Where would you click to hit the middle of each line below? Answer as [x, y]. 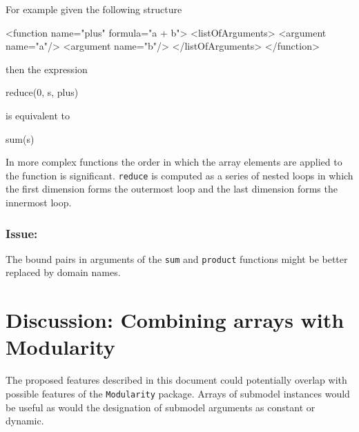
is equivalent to [38, 115]
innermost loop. [39, 202]
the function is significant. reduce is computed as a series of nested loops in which [179, 175]
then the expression [47, 69]
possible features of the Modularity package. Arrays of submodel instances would [178, 393]
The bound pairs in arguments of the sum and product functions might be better [177, 258]
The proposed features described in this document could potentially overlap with [176, 380]
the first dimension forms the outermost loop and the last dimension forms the [172, 189]
